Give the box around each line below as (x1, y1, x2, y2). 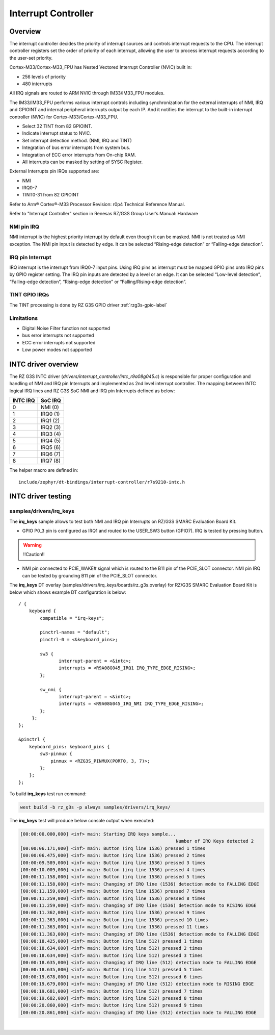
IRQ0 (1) (41, 411, 60, 418)
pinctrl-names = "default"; (40, 629, 110, 635)
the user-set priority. (9, 55, 53, 61)
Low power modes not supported (22, 347, 92, 353)
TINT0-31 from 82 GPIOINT (22, 192, 79, 198)
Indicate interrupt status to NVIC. (22, 130, 92, 136)
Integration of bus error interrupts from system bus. (22, 144, 131, 150)
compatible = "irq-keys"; (40, 615, 104, 621)
